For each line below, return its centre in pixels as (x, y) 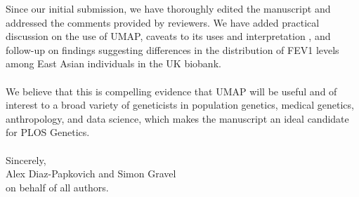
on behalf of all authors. (57, 187)
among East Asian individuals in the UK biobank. (113, 63)
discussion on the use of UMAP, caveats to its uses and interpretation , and (168, 36)
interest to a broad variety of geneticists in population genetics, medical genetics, (180, 105)
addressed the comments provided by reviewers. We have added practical (163, 22)
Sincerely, (26, 159)
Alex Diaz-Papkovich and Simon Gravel (91, 174)
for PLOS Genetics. (48, 132)
